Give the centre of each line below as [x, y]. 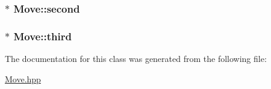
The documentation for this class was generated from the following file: [136, 59]
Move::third [42, 36]
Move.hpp [23, 78]
